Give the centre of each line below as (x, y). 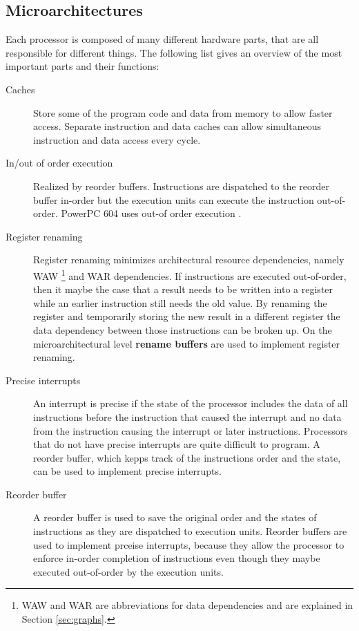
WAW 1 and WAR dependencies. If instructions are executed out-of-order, (190, 274)
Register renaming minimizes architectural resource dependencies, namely (189, 260)
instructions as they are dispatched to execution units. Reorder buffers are (190, 531)
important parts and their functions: (83, 66)
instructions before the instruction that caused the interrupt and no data (187, 416)
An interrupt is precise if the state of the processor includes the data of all (191, 403)
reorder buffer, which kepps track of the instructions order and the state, (187, 457)
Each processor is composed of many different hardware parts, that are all (162, 39)
